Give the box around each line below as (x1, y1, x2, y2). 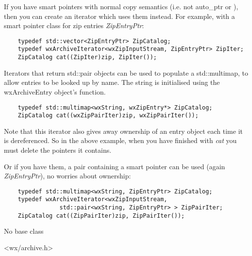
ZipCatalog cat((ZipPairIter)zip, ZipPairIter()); (17, 212, 185, 219)
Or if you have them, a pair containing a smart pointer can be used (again (4, 161, 225, 171)
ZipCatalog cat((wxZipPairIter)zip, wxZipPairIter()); (17, 112, 199, 119)
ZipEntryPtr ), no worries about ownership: (4, 171, 131, 181)
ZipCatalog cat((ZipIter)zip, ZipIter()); (17, 54, 157, 61)
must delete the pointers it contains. (4, 145, 112, 155)
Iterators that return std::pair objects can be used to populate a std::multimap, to (4, 67, 249, 78)
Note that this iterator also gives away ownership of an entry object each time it (4, 126, 243, 136)
